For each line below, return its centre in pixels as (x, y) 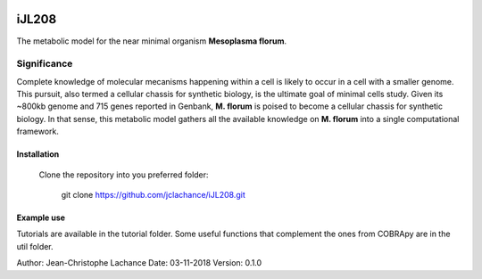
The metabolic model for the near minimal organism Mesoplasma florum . (152, 41)
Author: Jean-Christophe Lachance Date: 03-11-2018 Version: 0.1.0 (139, 263)
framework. (38, 131)
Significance (45, 64)
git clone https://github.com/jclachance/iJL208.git (153, 195)
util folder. (35, 246)
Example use (41, 217)
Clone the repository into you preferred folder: (124, 175)
